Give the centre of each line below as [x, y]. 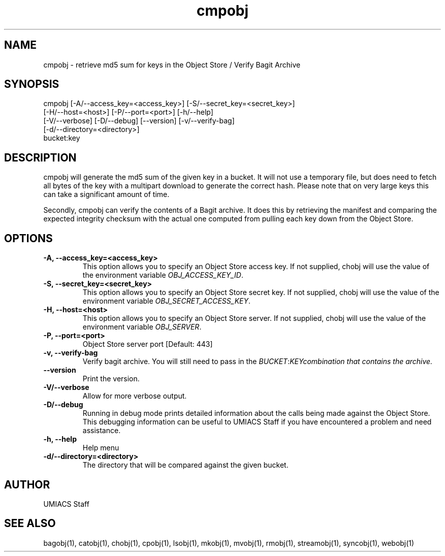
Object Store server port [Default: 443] [148, 344]
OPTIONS [28, 238]
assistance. [102, 431]
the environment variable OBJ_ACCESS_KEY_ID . [163, 275]
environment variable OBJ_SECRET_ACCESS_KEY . [167, 301]
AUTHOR [27, 484]
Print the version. [111, 379]
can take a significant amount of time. [106, 194]
